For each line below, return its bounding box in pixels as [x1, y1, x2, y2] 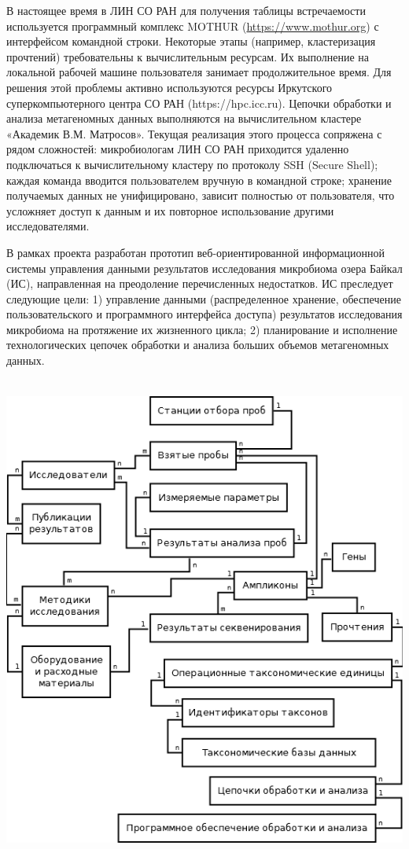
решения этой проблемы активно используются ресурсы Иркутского [6, 79, 333, 95]
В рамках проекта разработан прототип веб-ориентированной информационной [6, 244, 385, 260]
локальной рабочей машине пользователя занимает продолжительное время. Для [6, 64, 392, 80]
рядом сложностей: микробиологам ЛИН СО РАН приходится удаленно [6, 141, 349, 157]
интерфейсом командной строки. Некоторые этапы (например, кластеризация [6, 33, 376, 50]
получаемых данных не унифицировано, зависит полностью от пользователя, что [6, 187, 395, 204]
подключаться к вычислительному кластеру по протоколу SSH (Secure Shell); [6, 156, 378, 172]
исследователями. [6, 218, 90, 234]
